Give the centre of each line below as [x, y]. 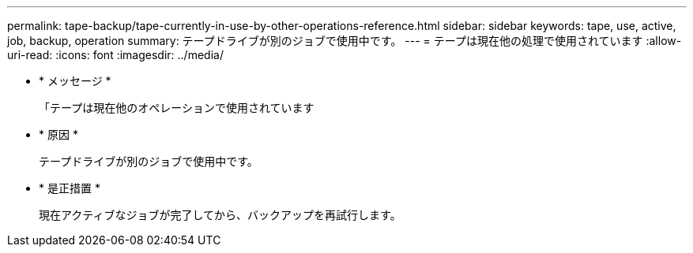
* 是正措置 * [70, 188]
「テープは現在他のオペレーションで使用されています [177, 108]
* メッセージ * [75, 81]
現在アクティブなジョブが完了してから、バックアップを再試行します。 [220, 215]
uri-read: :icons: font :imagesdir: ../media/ [115, 55]
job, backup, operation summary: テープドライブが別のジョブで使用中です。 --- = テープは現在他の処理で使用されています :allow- [345, 41]
